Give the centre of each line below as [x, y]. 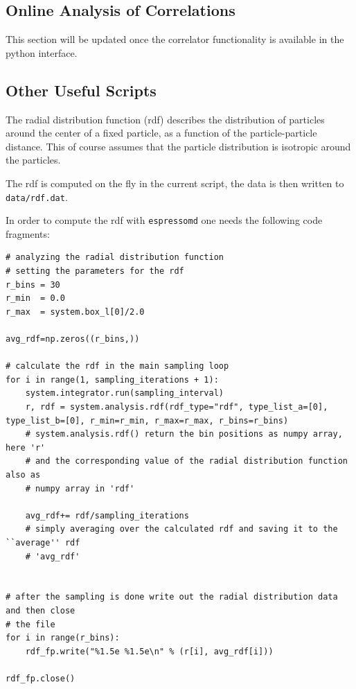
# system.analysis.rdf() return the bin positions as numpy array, [184, 434]
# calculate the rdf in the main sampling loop [117, 366]
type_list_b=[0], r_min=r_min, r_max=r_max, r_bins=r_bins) [147, 420]
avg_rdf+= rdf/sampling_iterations [107, 515]
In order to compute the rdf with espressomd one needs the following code [164, 220]
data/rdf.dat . [37, 197]
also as [23, 474]
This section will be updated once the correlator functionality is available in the [175, 39]
